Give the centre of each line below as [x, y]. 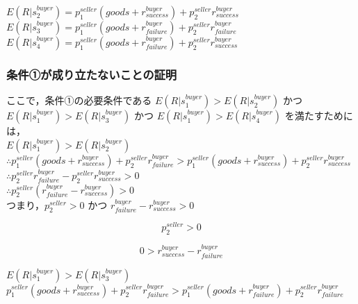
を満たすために [319, 116]
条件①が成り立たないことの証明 [92, 74]
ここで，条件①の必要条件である [79, 100]
